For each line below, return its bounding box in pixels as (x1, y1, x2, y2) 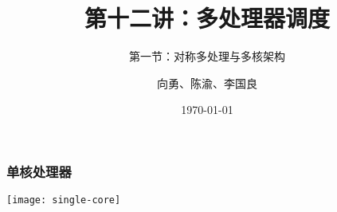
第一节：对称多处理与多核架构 (129, 48, 285, 65)
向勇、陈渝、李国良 (157, 74, 257, 91)
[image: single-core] (6, 194, 121, 206)
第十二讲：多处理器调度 (84, 2, 330, 34)
